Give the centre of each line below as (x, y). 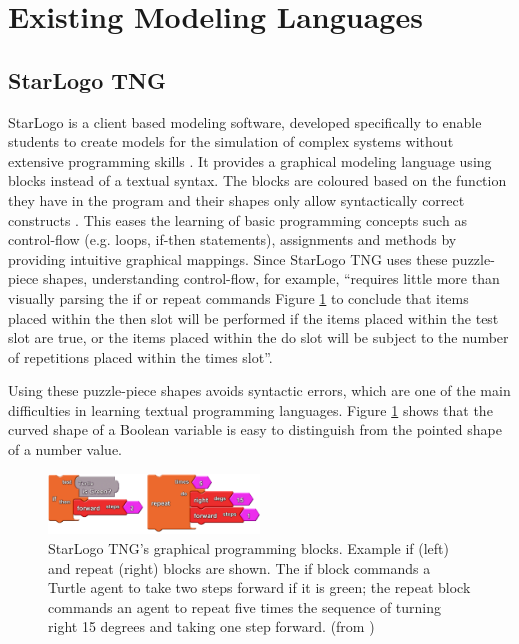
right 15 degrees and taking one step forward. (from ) (211, 626)
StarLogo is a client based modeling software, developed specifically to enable (245, 121)
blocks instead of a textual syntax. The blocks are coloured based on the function (257, 180)
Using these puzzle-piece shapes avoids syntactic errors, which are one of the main (259, 390)
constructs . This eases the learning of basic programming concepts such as (237, 219)
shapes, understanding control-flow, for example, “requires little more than (271, 278)
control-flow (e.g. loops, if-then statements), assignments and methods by (232, 239)
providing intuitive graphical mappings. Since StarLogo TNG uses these (228, 258)
